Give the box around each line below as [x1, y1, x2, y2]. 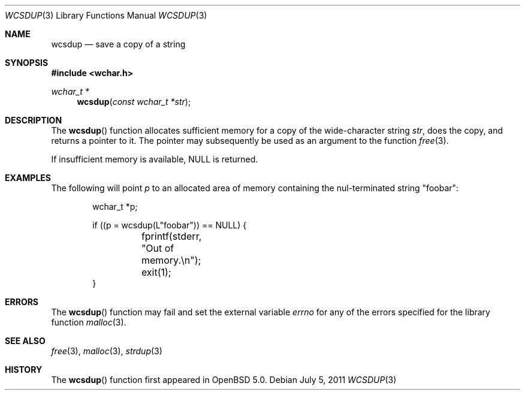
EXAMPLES [5, 173, 51, 183]
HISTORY [5, 364, 43, 375]
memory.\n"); [141, 254, 201, 266]
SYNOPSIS [5, 58, 49, 68]
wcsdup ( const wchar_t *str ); [77, 97, 191, 107]
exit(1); [141, 266, 171, 278]
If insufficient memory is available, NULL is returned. [51, 154, 258, 164]
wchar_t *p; [92, 201, 138, 212]
